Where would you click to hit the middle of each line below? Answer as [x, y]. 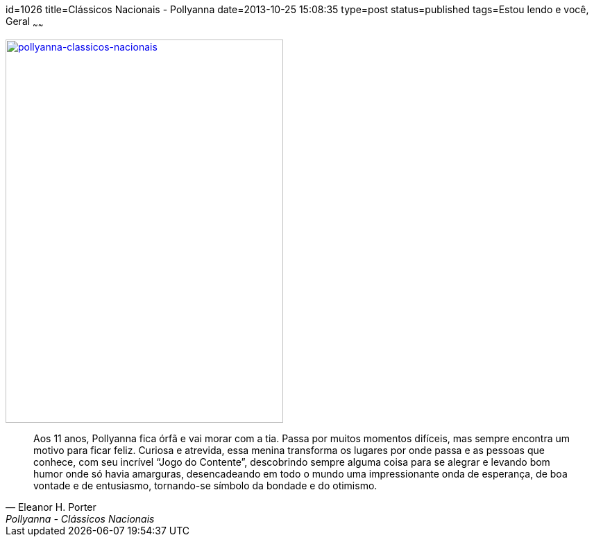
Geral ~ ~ [25, 23]
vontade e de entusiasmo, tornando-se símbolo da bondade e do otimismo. [205, 485]
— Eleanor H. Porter [51, 507]
